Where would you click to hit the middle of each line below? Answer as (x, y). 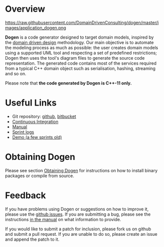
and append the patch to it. (32, 239)
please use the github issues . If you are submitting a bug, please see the (78, 214)
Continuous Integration (35, 121)
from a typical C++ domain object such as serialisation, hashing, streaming (80, 68)
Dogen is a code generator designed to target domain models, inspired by (79, 37)
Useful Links (31, 103)
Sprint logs (23, 132)
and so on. (16, 73)
